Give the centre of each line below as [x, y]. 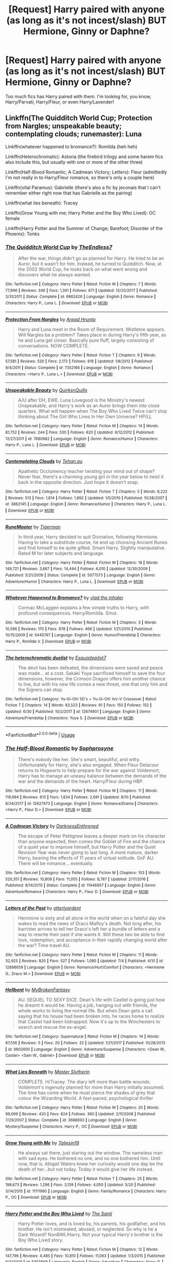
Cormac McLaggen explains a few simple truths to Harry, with [83, 608]
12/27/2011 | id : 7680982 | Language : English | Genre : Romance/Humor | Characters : [82, 439]
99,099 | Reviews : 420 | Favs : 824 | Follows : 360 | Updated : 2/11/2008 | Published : [81, 1114]
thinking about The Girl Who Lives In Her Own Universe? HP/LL [85, 417]
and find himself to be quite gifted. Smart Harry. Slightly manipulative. [92, 548]
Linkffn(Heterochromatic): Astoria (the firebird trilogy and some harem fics [84, 156]
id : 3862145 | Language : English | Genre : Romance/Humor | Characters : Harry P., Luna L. [86, 504]
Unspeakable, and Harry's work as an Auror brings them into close [89, 406]
